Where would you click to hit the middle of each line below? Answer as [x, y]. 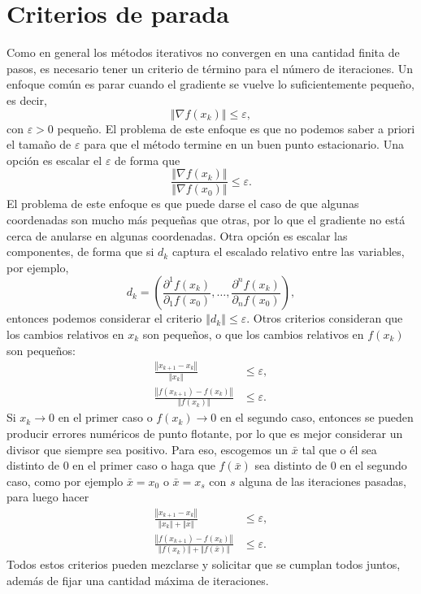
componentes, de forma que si [80, 251]
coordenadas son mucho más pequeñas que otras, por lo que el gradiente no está [206, 219]
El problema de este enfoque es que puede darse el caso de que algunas [183, 204]
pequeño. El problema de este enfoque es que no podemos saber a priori [236, 128]
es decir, [27, 100]
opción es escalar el [54, 160]
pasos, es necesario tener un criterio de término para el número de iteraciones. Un [210, 68]
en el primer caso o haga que [144, 465]
